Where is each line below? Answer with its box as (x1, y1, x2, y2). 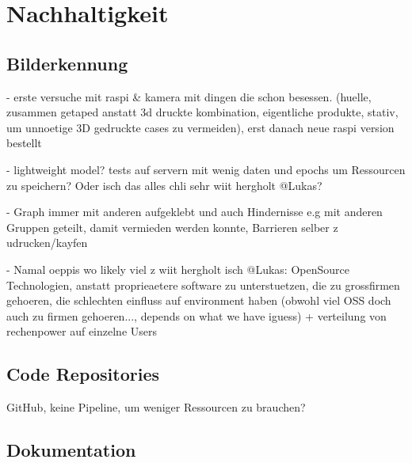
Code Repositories (6, 362, 160, 386)
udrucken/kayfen (6, 234, 88, 251)
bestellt (6, 135, 42, 151)
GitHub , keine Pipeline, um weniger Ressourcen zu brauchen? (6, 399, 306, 416)
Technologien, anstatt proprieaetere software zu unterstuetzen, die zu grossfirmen (6, 276, 400, 293)
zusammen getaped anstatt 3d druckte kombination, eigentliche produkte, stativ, (6, 104, 399, 120)
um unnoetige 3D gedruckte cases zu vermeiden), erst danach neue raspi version (6, 119, 395, 135)
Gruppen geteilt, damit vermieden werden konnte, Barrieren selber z (6, 218, 338, 235)
